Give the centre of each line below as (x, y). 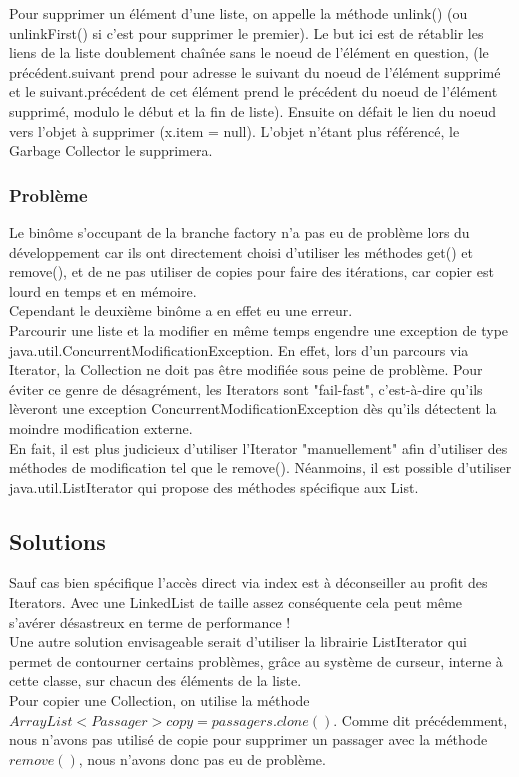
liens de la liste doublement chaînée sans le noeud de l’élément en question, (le (249, 52)
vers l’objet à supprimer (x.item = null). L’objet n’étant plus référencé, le (234, 130)
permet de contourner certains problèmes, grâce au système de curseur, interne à (256, 660)
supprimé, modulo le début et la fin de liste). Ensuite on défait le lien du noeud (253, 110)
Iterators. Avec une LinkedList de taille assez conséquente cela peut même (236, 602)
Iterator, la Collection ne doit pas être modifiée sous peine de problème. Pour (246, 369)
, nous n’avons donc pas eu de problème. (202, 758)
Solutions (57, 540)
